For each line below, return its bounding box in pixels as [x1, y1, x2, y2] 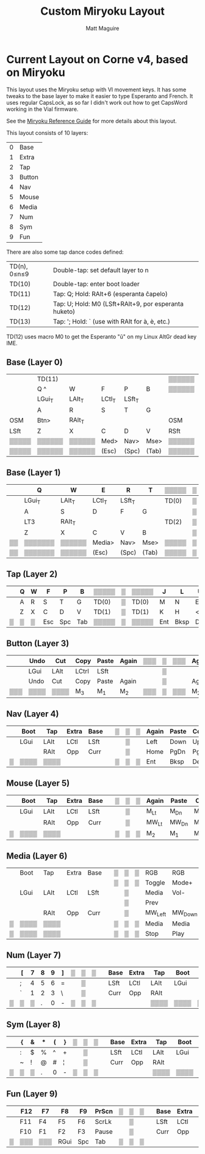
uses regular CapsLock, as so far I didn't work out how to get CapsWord [6, 99, 188, 106]
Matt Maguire [85, 25, 120, 32]
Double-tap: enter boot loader [52, 279, 140, 288]
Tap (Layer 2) [6, 569, 58, 580]
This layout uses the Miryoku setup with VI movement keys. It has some [6, 86, 187, 93]
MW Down [171, 908, 198, 918]
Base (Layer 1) [6, 468, 61, 478]
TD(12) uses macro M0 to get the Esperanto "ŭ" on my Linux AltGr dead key [6, 333, 197, 340]
